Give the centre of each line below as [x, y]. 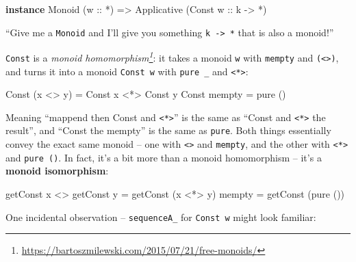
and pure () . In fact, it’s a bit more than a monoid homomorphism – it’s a [164, 157]
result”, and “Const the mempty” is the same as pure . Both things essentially [168, 130]
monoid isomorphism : [57, 171]
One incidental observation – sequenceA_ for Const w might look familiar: [161, 217]
